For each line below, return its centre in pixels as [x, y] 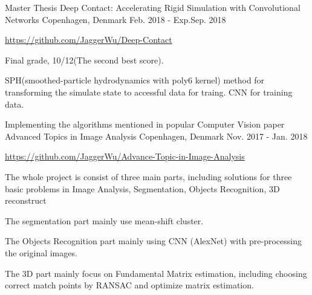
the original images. [41, 252]
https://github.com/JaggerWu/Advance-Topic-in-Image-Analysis [125, 156]
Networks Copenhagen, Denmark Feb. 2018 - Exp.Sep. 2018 [115, 19]
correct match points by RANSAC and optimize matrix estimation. [129, 285]
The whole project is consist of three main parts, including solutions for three [148, 176]
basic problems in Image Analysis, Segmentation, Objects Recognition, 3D [142, 188]
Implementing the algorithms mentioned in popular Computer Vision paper [145, 124]
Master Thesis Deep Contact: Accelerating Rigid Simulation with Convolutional [153, 7]
